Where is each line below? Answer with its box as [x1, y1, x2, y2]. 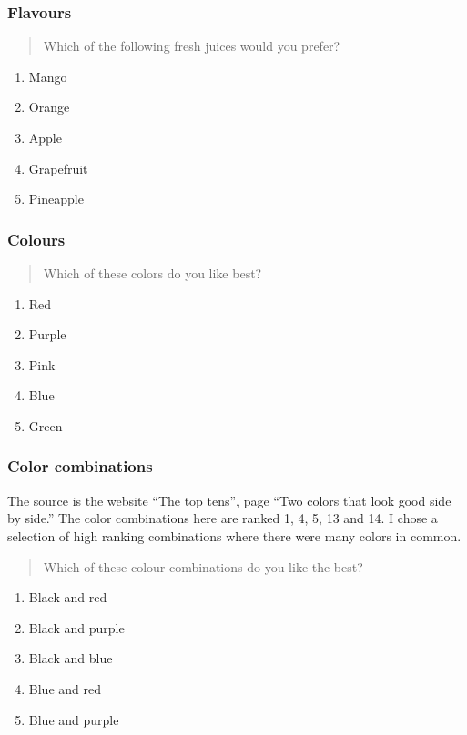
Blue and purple [28, 710, 119, 729]
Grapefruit [28, 158, 88, 177]
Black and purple [28, 618, 125, 637]
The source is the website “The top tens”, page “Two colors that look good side [7, 490, 452, 509]
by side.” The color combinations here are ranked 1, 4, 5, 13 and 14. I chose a [7, 508, 438, 528]
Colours [7, 227, 66, 250]
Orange [28, 97, 70, 116]
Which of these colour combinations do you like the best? [43, 557, 363, 576]
